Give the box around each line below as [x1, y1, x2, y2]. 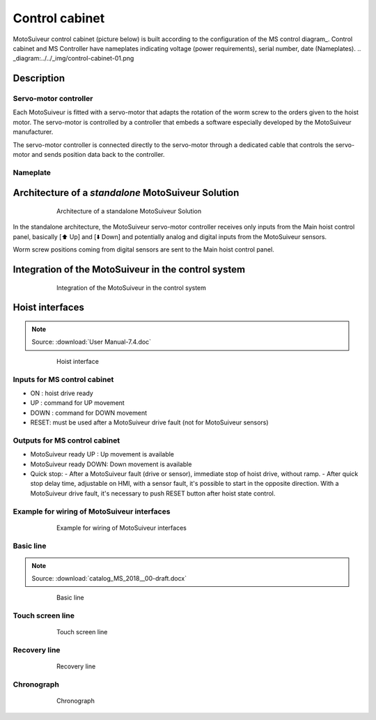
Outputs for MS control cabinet [13, 436, 120, 445]
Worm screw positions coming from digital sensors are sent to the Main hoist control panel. [13, 245, 274, 254]
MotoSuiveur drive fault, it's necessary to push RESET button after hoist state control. [30, 489, 276, 498]
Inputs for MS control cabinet [13, 374, 114, 384]
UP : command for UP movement [30, 399, 125, 407]
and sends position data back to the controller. [31, 151, 165, 159]
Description [13, 72, 65, 84]
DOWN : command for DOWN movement [30, 408, 148, 417]
